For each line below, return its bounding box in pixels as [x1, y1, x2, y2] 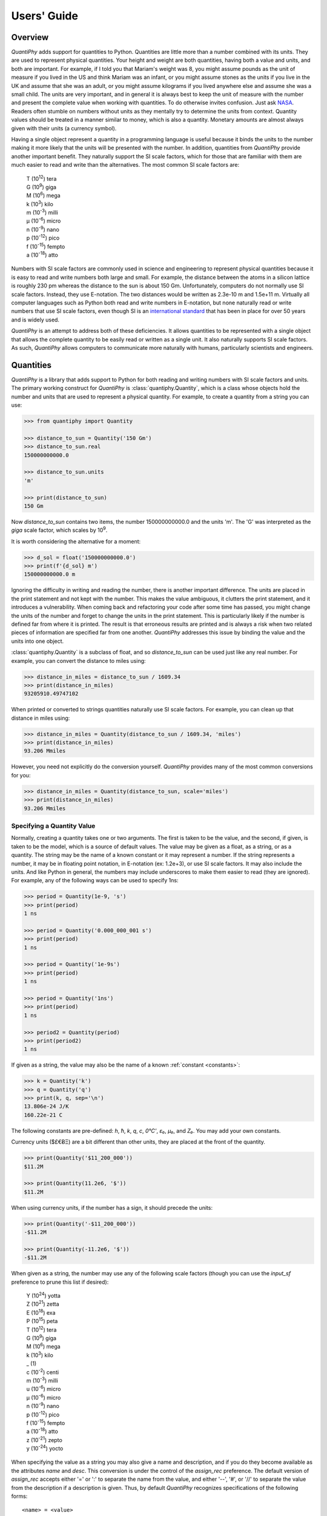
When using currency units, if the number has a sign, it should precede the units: [11, 1204, 213, 1211]
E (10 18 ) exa [26, 1308, 56, 1316]
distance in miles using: [11, 714, 70, 722]
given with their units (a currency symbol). [11, 124, 117, 132]
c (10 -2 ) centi [26, 1367, 59, 1376]
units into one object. [11, 637, 64, 645]
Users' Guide [11, 9, 79, 22]
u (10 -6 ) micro [26, 1384, 61, 1393]
